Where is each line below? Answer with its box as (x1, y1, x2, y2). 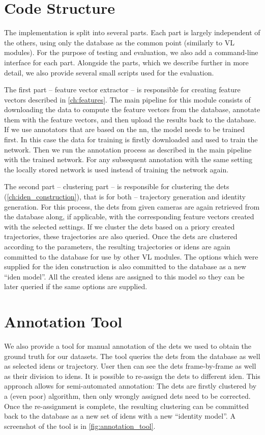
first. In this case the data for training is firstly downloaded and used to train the (4, 134, 258, 145)
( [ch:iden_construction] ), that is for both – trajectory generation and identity (4, 191, 246, 202)
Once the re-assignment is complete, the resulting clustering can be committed (4, 400, 249, 411)
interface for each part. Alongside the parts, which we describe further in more (4, 57, 249, 67)
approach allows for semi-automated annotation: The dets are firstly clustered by (4, 380, 257, 391)
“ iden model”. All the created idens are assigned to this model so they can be (4, 271, 245, 282)
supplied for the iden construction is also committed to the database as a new (4, 261, 247, 272)
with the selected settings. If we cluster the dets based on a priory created (4, 221, 235, 232)
